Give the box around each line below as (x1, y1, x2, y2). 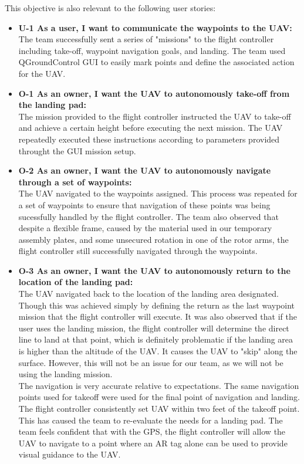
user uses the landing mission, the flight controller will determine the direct (18, 321, 289, 334)
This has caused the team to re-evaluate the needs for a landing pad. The (18, 414, 283, 426)
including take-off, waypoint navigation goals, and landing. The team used (18, 44, 286, 56)
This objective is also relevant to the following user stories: (5, 2, 216, 13)
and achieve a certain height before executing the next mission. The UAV (18, 121, 283, 134)
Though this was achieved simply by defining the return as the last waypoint (18, 299, 295, 311)
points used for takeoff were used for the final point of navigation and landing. (18, 391, 300, 403)
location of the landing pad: (18, 276, 133, 288)
